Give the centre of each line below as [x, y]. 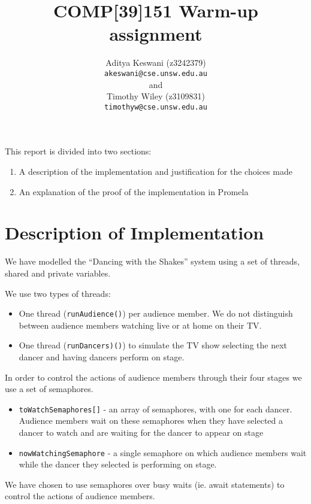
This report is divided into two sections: [78, 151]
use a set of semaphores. [49, 389]
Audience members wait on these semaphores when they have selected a [151, 420]
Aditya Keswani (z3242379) [156, 63]
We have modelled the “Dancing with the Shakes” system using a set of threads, [152, 261]
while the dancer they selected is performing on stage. [118, 464]
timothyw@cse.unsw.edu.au [156, 107]
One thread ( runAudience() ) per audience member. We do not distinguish [156, 313]
